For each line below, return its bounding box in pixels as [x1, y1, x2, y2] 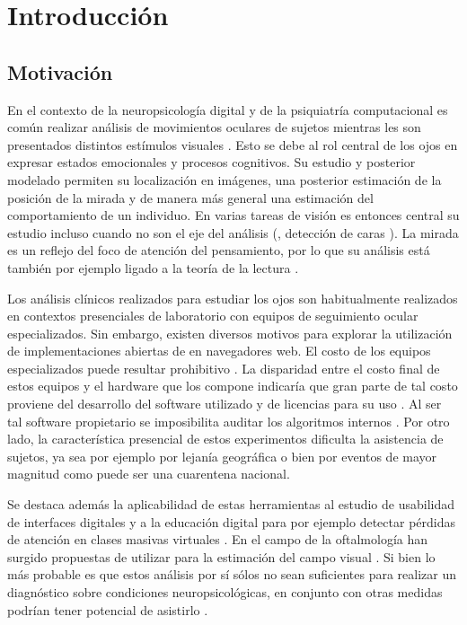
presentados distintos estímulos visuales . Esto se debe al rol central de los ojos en [7, 135, 458, 154]
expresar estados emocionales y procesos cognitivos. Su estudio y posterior [7, 153, 416, 172]
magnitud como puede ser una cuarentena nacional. [7, 464, 290, 483]
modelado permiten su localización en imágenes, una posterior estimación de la [7, 170, 442, 189]
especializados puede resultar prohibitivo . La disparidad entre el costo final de [7, 358, 440, 377]
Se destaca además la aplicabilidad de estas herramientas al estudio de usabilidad [7, 495, 454, 514]
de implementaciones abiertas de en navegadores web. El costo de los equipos [7, 341, 431, 360]
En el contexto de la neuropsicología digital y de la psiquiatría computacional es [7, 100, 448, 119]
